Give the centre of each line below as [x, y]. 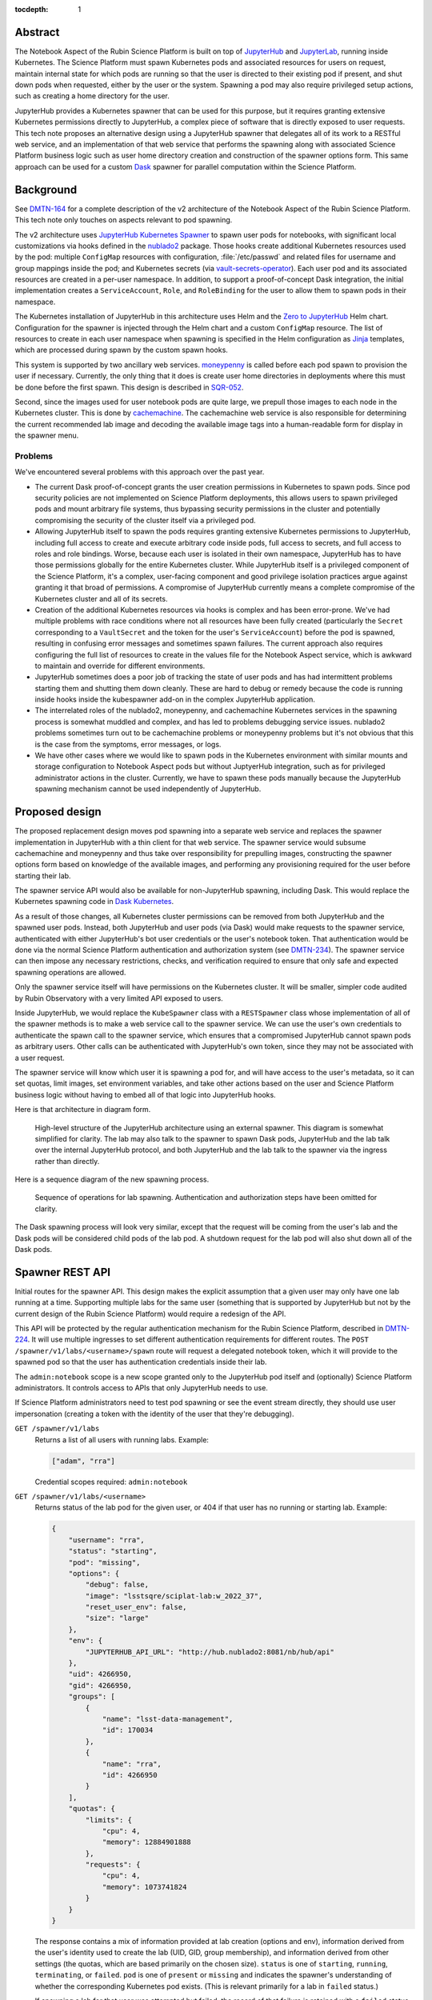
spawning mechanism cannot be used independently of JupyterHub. [148, 789]
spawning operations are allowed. [70, 972]
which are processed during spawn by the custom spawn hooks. [121, 350]
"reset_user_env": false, [136, 1607]
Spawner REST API [63, 1272]
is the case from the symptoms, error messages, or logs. [128, 744]
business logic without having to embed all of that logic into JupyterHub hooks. [145, 1094]
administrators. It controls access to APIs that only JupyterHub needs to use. [141, 1388]
